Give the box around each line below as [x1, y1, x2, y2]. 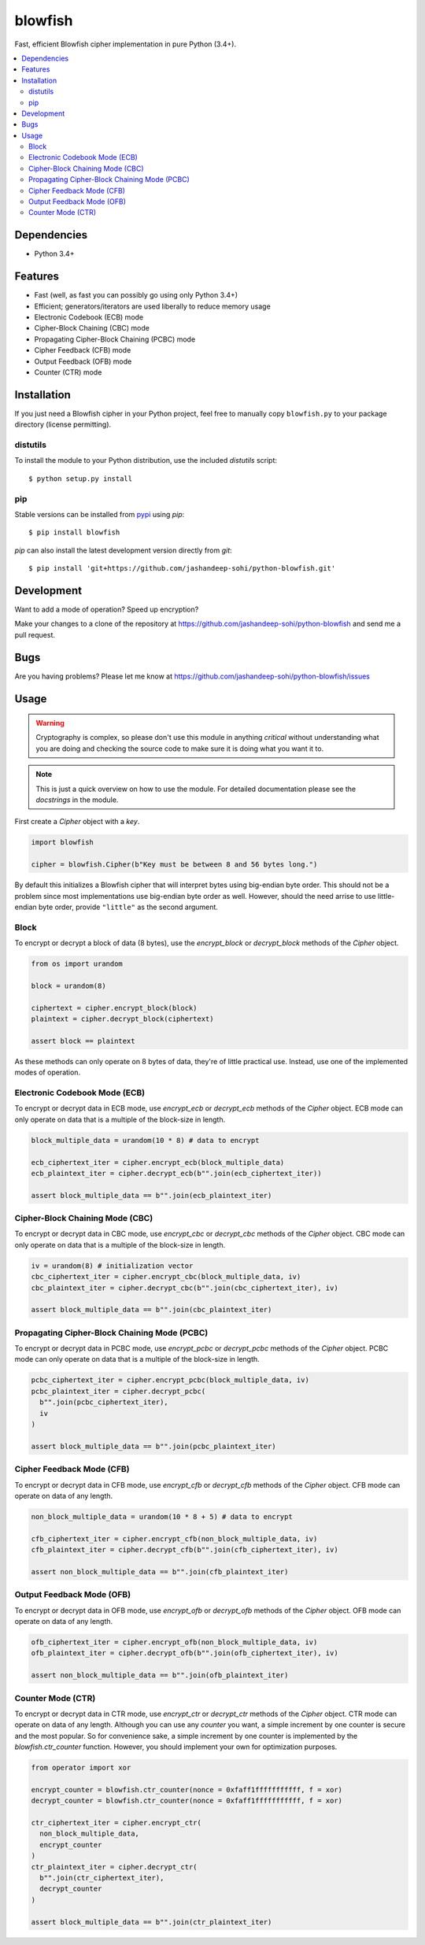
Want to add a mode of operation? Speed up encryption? [14, 605, 199, 614]
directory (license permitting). [14, 420, 112, 429]
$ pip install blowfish [28, 528, 120, 537]
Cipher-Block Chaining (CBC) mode [34, 324, 150, 333]
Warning [35, 719, 65, 728]
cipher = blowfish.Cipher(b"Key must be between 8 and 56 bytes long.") [31, 860, 318, 869]
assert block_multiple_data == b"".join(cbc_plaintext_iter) [31, 1305, 272, 1315]
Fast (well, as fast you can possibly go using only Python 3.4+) [34, 290, 238, 300]
